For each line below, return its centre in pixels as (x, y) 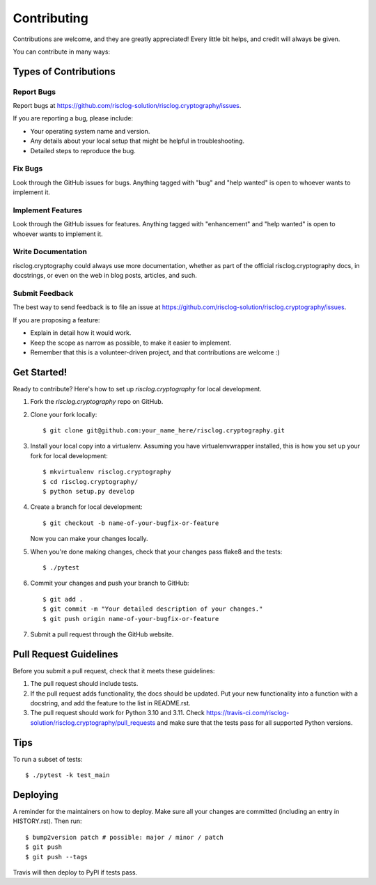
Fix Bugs (28, 169)
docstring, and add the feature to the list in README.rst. (110, 703)
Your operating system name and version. (90, 131)
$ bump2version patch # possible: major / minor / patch (125, 837)
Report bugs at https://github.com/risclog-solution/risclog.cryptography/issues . (127, 106)
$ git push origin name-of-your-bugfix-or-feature (131, 619)
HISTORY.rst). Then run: (47, 821)
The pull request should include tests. (84, 684)
